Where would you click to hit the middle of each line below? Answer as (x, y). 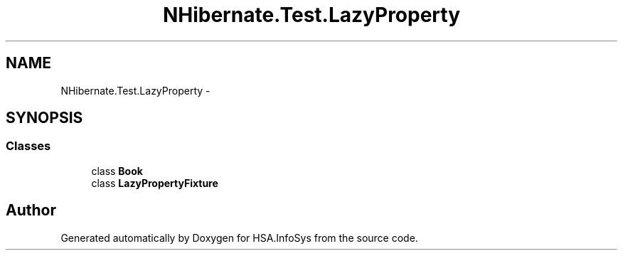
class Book (117, 171)
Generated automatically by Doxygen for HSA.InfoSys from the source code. (239, 238)
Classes (28, 146)
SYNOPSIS (44, 118)
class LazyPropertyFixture (155, 183)
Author (31, 210)
